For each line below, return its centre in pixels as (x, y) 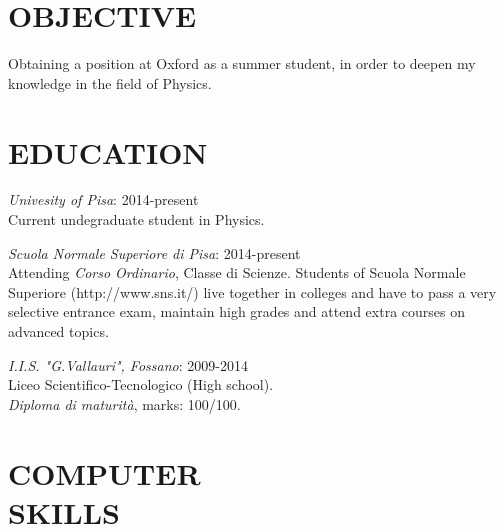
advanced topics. (58, 331)
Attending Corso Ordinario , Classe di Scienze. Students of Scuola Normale (237, 272)
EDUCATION (108, 151)
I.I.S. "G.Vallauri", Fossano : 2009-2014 (128, 364)
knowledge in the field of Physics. (110, 82)
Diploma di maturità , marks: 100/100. (124, 403)
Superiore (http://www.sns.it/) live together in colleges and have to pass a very (252, 291)
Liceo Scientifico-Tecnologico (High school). (141, 384)
